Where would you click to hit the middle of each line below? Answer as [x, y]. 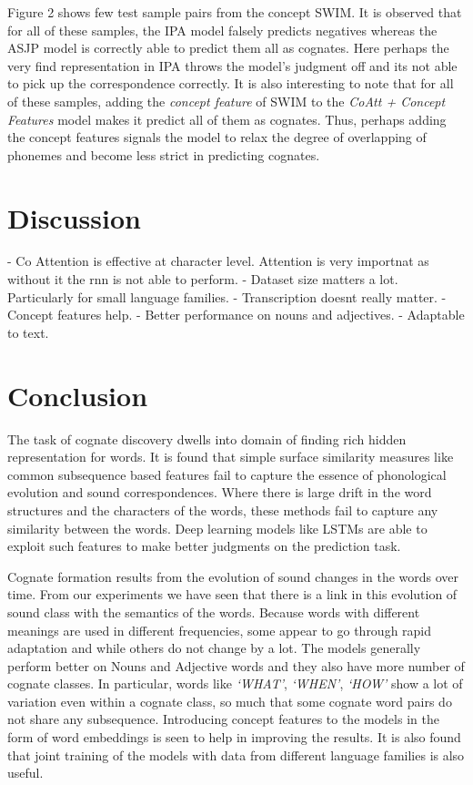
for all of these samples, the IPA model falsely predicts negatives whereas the [222, 30]
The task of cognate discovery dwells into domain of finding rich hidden [207, 438]
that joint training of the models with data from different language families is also [236, 754]
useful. [25, 773]
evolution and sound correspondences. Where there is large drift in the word [220, 492]
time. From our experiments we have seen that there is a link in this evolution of [232, 594]
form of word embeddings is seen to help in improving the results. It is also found [234, 737]
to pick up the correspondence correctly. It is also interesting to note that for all [231, 83]
